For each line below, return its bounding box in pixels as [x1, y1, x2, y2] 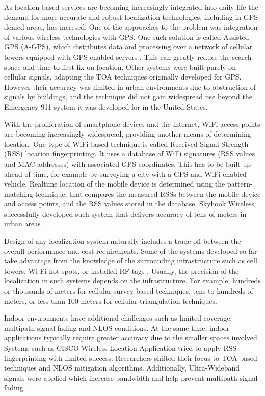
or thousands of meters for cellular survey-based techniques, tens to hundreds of [4, 285, 253, 296]
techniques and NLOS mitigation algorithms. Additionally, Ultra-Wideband [4, 362, 240, 373]
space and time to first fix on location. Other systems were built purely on [4, 61, 236, 72]
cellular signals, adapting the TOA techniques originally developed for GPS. [4, 71, 242, 82]
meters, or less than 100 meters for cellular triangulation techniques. [4, 295, 217, 306]
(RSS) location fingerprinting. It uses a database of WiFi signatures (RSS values [4, 148, 255, 159]
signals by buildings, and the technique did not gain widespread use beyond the [4, 91, 252, 102]
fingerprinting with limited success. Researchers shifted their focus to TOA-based [4, 352, 257, 363]
